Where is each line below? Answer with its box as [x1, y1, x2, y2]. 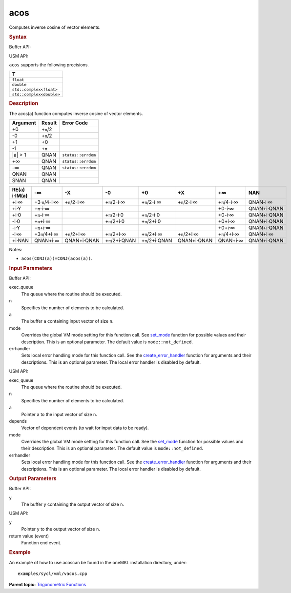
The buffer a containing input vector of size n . [21, 318, 114, 324]
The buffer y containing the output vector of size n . [21, 501, 125, 507]
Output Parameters [9, 475, 57, 482]
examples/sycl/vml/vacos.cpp [18, 571, 87, 576]
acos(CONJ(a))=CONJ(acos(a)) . [21, 256, 92, 261]
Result [42, 119, 57, 126]
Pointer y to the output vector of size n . [21, 526, 100, 532]
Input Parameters [9, 265, 52, 272]
